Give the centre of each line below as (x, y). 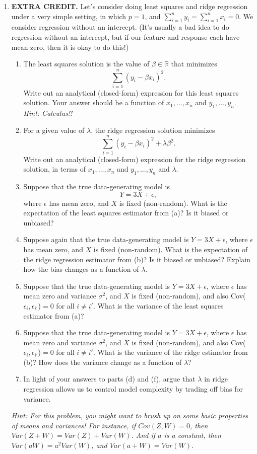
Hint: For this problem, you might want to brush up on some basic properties (130, 415)
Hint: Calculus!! (48, 113)
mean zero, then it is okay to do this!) (70, 47)
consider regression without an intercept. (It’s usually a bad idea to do (120, 27)
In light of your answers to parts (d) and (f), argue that (109, 379)
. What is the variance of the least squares (158, 305)
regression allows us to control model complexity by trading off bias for (133, 389)
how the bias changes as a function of (81, 269)
